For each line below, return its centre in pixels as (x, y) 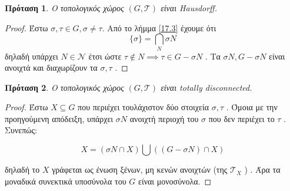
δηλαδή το (22, 169)
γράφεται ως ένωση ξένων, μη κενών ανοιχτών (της (140, 169)
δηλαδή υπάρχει (31, 56)
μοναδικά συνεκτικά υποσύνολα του (66, 181)
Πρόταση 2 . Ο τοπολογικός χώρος (64, 87)
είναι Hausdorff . (189, 8)
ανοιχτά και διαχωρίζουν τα (51, 67)
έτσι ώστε (105, 56)
